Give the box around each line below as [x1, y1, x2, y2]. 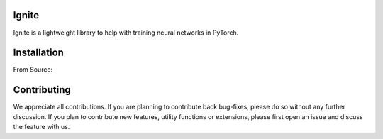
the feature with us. [13, 123, 70, 131]
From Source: [13, 65, 53, 74]
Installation [13, 47, 64, 59]
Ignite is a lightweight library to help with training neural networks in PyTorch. [13, 28, 239, 37]
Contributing [13, 84, 71, 96]
